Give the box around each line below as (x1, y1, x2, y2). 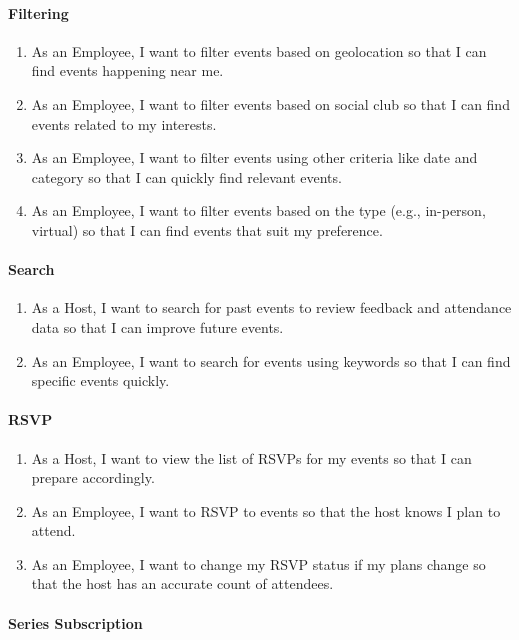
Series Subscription (8, 612, 143, 633)
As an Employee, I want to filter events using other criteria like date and (31, 147, 478, 168)
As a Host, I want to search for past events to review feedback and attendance (31, 297, 512, 318)
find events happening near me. (31, 60, 224, 81)
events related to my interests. (31, 113, 217, 134)
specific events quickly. (31, 370, 170, 391)
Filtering (8, 2, 69, 23)
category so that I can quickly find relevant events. (31, 166, 342, 187)
